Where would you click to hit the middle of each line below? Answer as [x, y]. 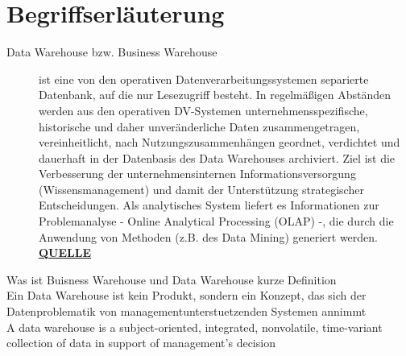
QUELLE [65, 253]
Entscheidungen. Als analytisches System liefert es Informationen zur [209, 205]
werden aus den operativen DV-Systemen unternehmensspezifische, [203, 110]
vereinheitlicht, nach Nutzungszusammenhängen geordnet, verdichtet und [220, 142]
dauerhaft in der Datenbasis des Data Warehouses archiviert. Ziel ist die [217, 157]
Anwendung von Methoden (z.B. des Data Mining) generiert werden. [208, 236]
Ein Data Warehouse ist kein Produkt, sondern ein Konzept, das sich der [186, 295]
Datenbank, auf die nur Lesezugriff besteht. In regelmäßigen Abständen [215, 95]
